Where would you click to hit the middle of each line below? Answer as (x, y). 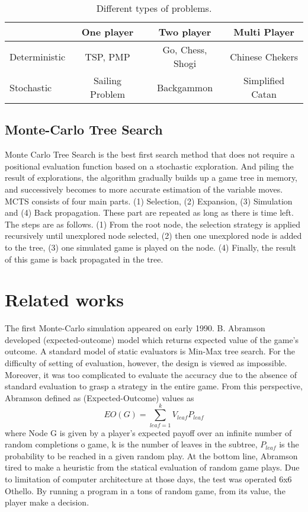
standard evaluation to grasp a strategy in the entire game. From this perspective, (154, 386)
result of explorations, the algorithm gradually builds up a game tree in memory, (151, 177)
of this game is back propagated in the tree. (84, 259)
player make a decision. (47, 502)
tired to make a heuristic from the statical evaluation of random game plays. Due (152, 467)
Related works (64, 300)
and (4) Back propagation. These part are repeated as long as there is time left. (149, 212)
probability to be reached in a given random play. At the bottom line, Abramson (151, 455)
